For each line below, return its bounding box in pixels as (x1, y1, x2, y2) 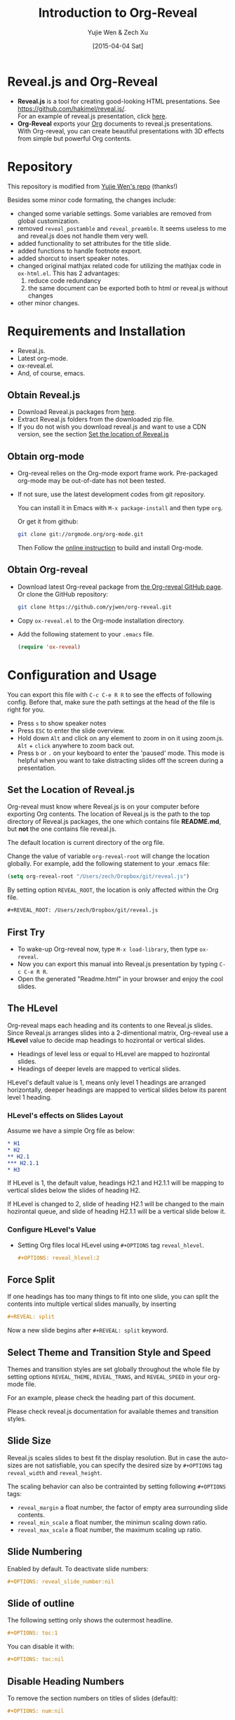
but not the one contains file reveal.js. (7, 825, 117, 833)
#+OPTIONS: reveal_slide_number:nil (7, 1578, 114, 1585)
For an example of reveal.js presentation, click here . (17, 112, 167, 120)
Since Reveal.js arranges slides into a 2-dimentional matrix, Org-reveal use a (7, 1028, 229, 1036)
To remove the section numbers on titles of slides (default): (7, 1693, 178, 1702)
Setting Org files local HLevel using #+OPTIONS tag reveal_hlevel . (17, 1241, 205, 1249)
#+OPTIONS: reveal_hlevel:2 (17, 1254, 100, 1261)
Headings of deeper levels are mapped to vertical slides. (17, 1065, 181, 1073)
